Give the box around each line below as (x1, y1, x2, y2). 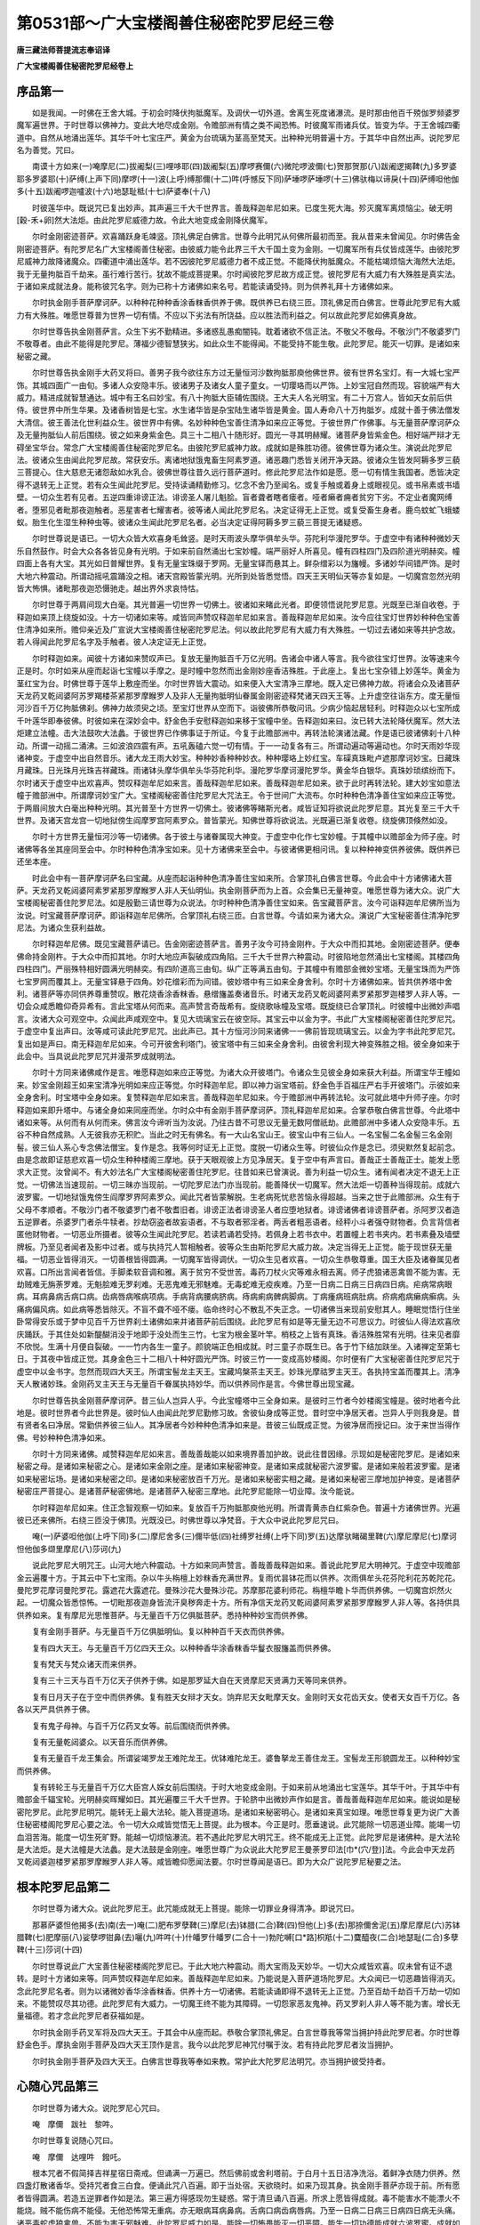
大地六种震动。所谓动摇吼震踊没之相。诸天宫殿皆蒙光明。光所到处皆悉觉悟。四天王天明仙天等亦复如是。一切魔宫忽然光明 (16, 570, 460, 581)
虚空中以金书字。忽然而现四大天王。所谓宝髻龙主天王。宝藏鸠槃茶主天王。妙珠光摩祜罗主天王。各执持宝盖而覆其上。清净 (16, 1366, 460, 1377)
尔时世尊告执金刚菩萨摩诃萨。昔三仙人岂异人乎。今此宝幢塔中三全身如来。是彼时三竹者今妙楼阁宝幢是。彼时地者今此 (31, 1395, 460, 1405)
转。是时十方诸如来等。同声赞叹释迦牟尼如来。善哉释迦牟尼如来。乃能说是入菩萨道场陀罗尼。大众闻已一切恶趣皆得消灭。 (16, 1973, 460, 1984)
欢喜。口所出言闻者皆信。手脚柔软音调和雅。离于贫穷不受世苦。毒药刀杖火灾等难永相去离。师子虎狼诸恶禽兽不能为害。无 (16, 1266, 460, 1277)
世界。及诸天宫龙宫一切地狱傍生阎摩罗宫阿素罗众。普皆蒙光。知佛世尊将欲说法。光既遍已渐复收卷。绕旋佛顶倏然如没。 (16, 814, 452, 825)
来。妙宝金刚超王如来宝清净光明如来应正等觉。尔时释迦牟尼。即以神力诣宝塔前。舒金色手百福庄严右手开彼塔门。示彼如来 (16, 1080, 460, 1090)
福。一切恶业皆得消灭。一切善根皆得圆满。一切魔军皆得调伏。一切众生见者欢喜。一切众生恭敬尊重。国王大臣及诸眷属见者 (16, 1254, 460, 1265)
